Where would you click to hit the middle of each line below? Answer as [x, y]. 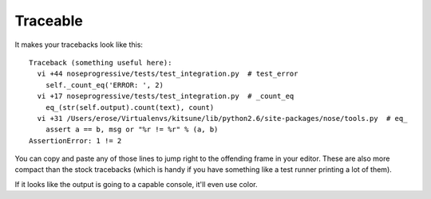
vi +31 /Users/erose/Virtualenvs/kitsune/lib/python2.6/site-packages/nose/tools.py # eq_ [222, 118]
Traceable [49, 21]
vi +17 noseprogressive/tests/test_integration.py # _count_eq [166, 96]
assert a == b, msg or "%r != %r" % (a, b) [132, 130]
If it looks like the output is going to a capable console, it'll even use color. [136, 184]
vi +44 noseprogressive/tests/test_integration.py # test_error [168, 74]
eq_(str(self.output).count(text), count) [130, 107]
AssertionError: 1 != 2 [75, 140]
